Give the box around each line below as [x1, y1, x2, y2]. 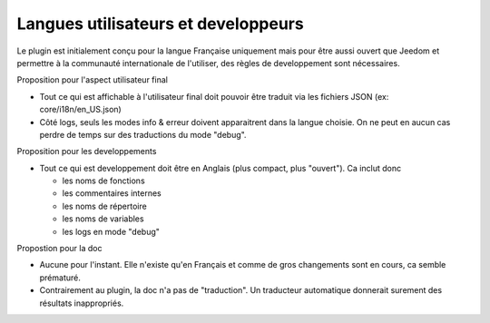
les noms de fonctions [62, 175, 145, 186]
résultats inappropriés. [39, 298, 124, 308]
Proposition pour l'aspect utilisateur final [16, 74, 168, 85]
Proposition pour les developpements [16, 146, 157, 157]
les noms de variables [62, 213, 144, 224]
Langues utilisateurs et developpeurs [16, 14, 304, 34]
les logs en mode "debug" [62, 226, 161, 237]
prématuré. [39, 272, 81, 283]
